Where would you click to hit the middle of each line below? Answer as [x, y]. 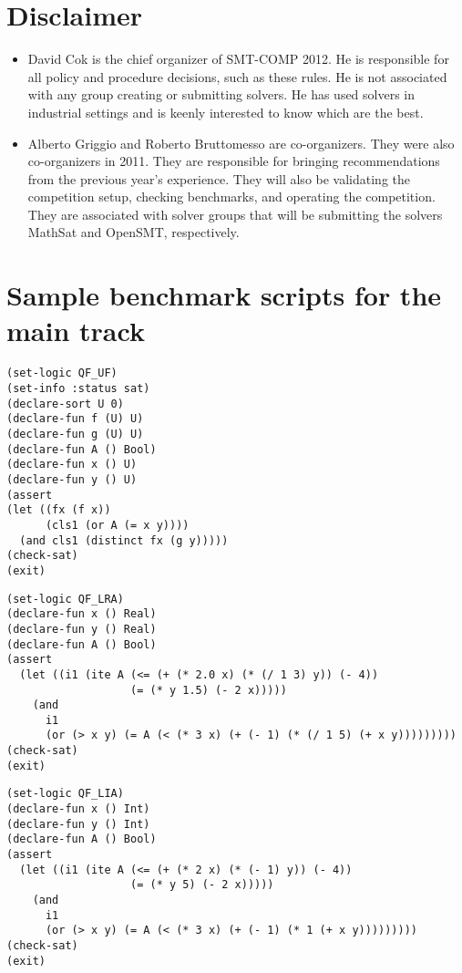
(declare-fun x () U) [72, 465]
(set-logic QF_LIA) [65, 794]
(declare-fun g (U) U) [75, 434]
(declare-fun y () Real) [82, 629]
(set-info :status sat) [78, 389]
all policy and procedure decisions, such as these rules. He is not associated [237, 76]
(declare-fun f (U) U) [75, 419]
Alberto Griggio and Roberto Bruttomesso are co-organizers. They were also [241, 143]
